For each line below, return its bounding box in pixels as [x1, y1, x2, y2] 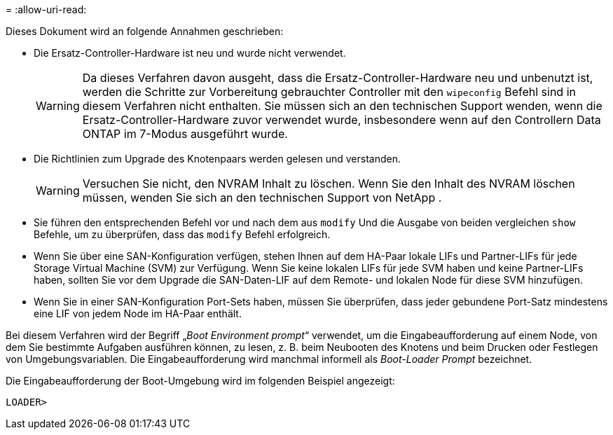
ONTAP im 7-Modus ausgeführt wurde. [82, 127, 288, 141]
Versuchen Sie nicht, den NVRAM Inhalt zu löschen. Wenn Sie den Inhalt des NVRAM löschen [82, 177, 575, 191]
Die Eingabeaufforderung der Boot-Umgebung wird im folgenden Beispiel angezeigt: [6, 375, 395, 387]
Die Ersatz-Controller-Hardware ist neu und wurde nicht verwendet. [34, 47, 346, 59]
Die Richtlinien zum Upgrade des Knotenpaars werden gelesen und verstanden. [34, 153, 401, 165]
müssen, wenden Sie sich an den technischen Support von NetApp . [82, 191, 442, 205]
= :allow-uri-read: [6, 4, 87, 15]
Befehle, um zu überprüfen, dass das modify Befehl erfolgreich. [34, 228, 331, 240]
